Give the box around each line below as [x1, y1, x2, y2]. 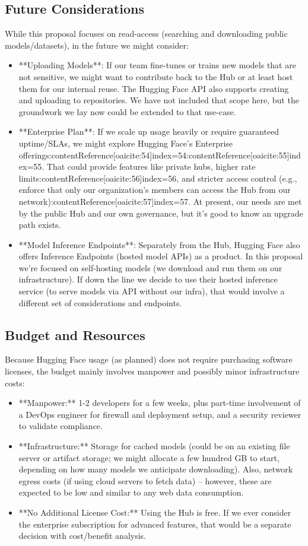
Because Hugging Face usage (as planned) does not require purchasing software [5, 353, 293, 366]
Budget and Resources [5, 325, 145, 344]
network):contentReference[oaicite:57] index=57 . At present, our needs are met [18, 195, 302, 207]
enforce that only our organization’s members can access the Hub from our [18, 183, 291, 196]
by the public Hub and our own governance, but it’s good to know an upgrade [18, 207, 303, 219]
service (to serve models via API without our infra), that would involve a [18, 285, 285, 297]
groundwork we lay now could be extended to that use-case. [18, 105, 236, 118]
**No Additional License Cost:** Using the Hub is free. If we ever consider [18, 506, 291, 518]
